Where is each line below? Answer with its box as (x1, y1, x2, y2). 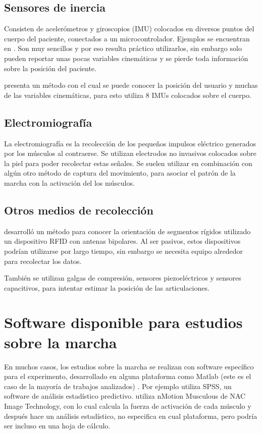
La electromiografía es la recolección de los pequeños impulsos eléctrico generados (4, 138, 256, 148)
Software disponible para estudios (4, 312, 243, 333)
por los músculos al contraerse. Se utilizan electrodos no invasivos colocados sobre (4, 148, 256, 158)
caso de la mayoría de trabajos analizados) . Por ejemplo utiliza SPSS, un (4, 381, 232, 391)
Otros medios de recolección (4, 202, 153, 218)
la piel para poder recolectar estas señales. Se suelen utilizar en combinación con (4, 157, 252, 168)
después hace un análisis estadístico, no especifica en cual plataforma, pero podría (4, 410, 257, 421)
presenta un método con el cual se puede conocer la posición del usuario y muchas (4, 80, 258, 90)
